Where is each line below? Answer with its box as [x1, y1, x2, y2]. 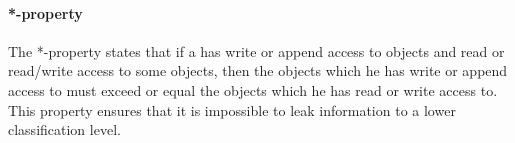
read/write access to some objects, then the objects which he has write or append [8, 60, 508, 81]
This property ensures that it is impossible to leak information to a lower [8, 99, 456, 120]
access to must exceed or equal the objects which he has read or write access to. [8, 79, 498, 100]
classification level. [8, 119, 121, 140]
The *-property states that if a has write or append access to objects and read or [8, 40, 505, 61]
